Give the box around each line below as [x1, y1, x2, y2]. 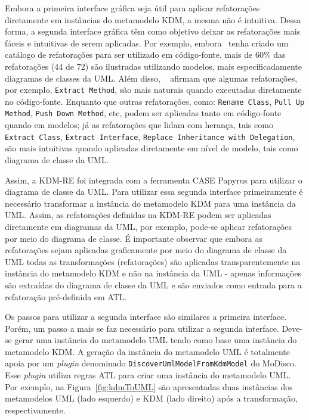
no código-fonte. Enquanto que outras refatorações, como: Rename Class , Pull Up [5, 95, 305, 107]
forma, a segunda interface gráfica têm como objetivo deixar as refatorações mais [5, 25, 301, 38]
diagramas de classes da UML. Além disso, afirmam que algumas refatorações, [5, 71, 298, 84]
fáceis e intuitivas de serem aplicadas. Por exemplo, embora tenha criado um [5, 36, 289, 49]
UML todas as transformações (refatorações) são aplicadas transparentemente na [5, 255, 301, 267]
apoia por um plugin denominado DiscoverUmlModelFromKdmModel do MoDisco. [5, 357, 296, 369]
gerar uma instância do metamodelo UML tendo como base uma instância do [14, 334, 297, 346]
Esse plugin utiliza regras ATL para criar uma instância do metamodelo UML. [5, 369, 291, 381]
